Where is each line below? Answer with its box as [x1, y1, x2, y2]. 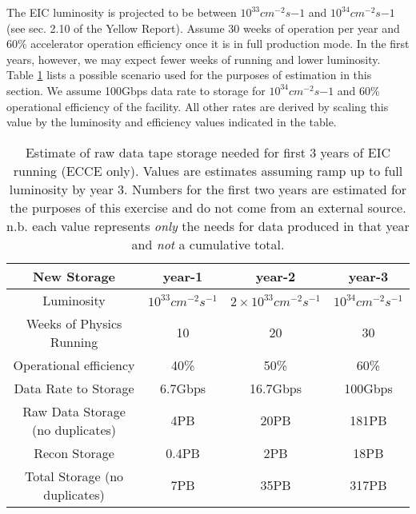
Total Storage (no [24, 466, 124, 485]
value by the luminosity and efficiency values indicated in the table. [6, 114, 337, 130]
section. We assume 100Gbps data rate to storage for [6, 82, 266, 98]
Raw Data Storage [22, 401, 126, 420]
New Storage [33, 266, 116, 285]
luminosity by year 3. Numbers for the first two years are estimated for [9, 179, 407, 198]
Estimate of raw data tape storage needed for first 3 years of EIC [25, 142, 391, 161]
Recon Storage [34, 443, 114, 462]
